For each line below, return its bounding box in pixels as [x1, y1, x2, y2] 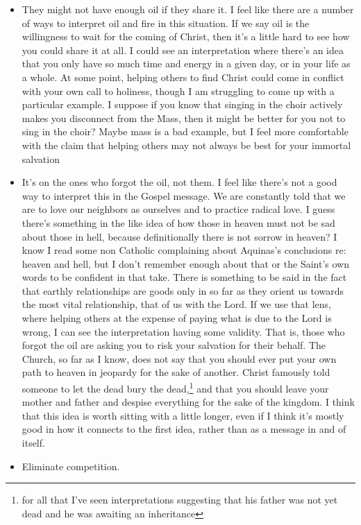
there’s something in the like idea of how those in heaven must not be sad [22, 215, 335, 230]
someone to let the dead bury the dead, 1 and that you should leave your [22, 379, 329, 395]
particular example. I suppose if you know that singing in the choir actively [22, 97, 343, 112]
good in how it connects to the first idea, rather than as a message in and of [22, 422, 346, 436]
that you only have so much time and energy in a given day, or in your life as [22, 56, 351, 71]
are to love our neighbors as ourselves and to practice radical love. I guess [22, 202, 335, 216]
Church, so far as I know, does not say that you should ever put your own [22, 351, 337, 365]
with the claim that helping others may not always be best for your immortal [22, 137, 351, 152]
